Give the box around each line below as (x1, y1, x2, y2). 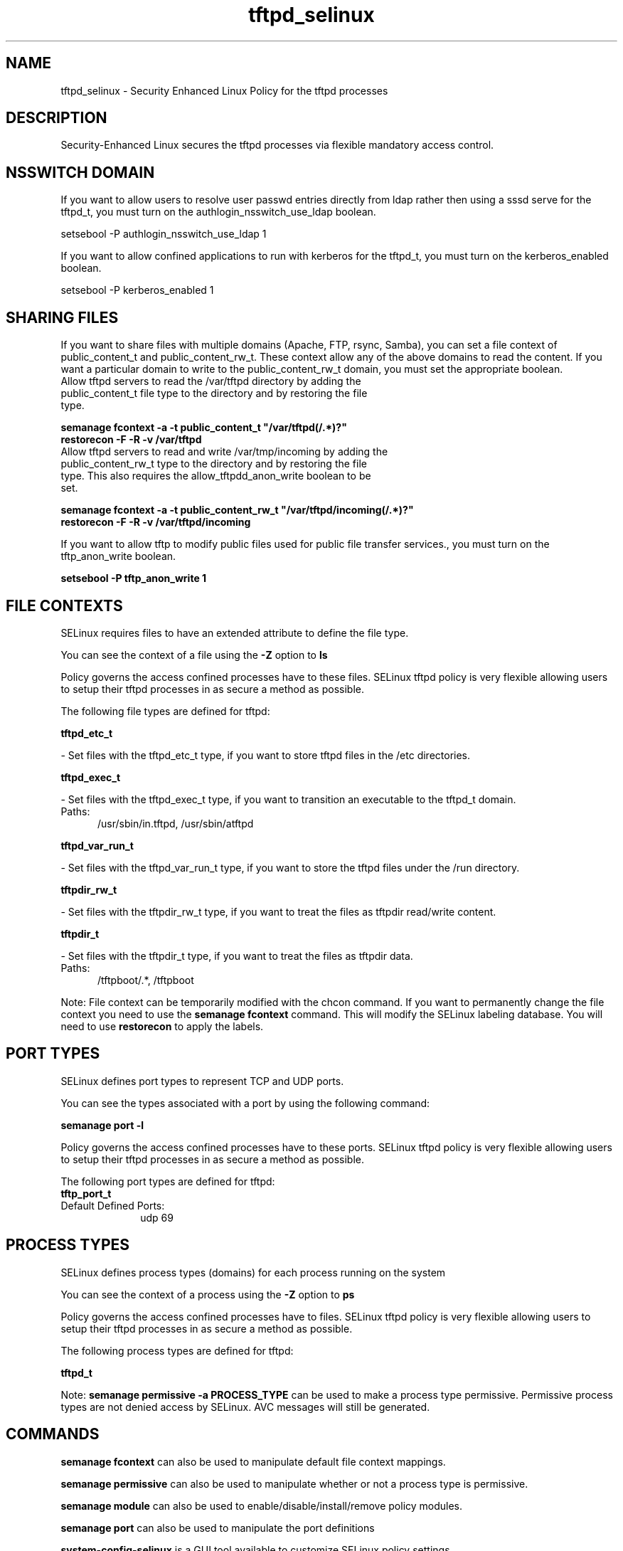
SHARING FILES (6, 308, 119, 327)
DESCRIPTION (6, 109, 107, 127)
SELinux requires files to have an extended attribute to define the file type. (60, 626, 409, 639)
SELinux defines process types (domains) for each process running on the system (60, 1266, 446, 1279)
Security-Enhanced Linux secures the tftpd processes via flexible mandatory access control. (60, 139, 494, 152)
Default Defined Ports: (60, 1199, 165, 1212)
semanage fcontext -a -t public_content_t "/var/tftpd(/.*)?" (60, 421, 347, 434)
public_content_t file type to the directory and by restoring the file (60, 387, 368, 400)
